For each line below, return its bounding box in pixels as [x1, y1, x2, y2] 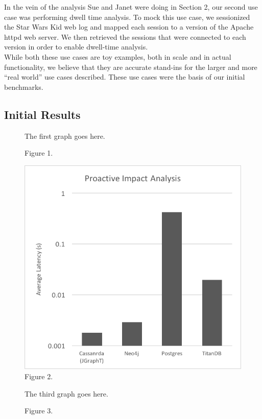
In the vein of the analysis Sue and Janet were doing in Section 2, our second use [4, 2, 258, 12]
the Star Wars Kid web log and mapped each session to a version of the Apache [4, 21, 254, 32]
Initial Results [4, 106, 81, 122]
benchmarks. [4, 81, 43, 92]
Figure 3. [25, 405, 53, 416]
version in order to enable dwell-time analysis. [4, 41, 148, 52]
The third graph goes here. [25, 388, 108, 399]
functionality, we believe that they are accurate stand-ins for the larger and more [4, 61, 257, 72]
